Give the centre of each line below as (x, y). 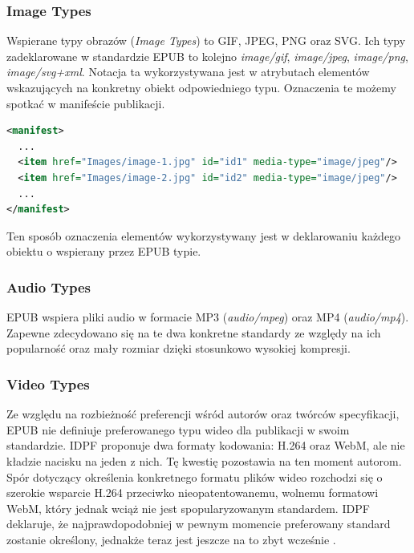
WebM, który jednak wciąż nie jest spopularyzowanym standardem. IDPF (188, 508)
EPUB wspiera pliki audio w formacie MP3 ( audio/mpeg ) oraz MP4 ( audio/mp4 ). (208, 317)
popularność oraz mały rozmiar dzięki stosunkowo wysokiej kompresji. (179, 348)
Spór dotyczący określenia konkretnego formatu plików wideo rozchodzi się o (195, 476)
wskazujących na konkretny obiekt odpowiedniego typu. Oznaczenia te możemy (201, 87)
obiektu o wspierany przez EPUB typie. (104, 251)
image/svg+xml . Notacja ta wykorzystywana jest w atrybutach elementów (188, 72)
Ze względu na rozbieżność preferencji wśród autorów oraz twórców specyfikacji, (203, 414)
